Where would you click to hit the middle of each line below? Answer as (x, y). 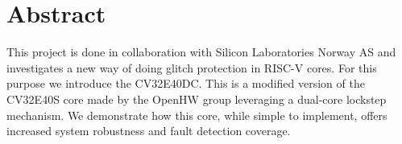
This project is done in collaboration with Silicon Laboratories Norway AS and (201, 52)
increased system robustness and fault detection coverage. (149, 131)
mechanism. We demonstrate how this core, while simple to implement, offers (197, 115)
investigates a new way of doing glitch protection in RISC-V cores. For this (192, 67)
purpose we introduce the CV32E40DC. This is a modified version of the (186, 83)
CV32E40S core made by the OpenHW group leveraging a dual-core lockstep (197, 99)
